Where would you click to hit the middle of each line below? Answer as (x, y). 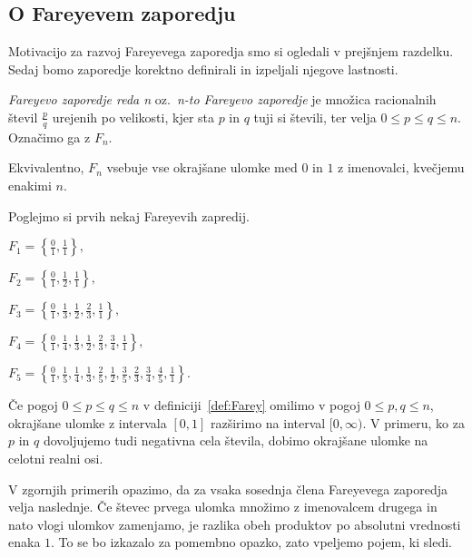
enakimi (30, 185)
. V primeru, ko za (413, 422)
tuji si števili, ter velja (315, 117)
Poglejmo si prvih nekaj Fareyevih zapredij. (129, 215)
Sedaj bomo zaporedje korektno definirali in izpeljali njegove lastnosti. (203, 68)
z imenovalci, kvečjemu (401, 167)
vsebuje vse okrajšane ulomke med (202, 167)
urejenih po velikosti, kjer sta (133, 117)
